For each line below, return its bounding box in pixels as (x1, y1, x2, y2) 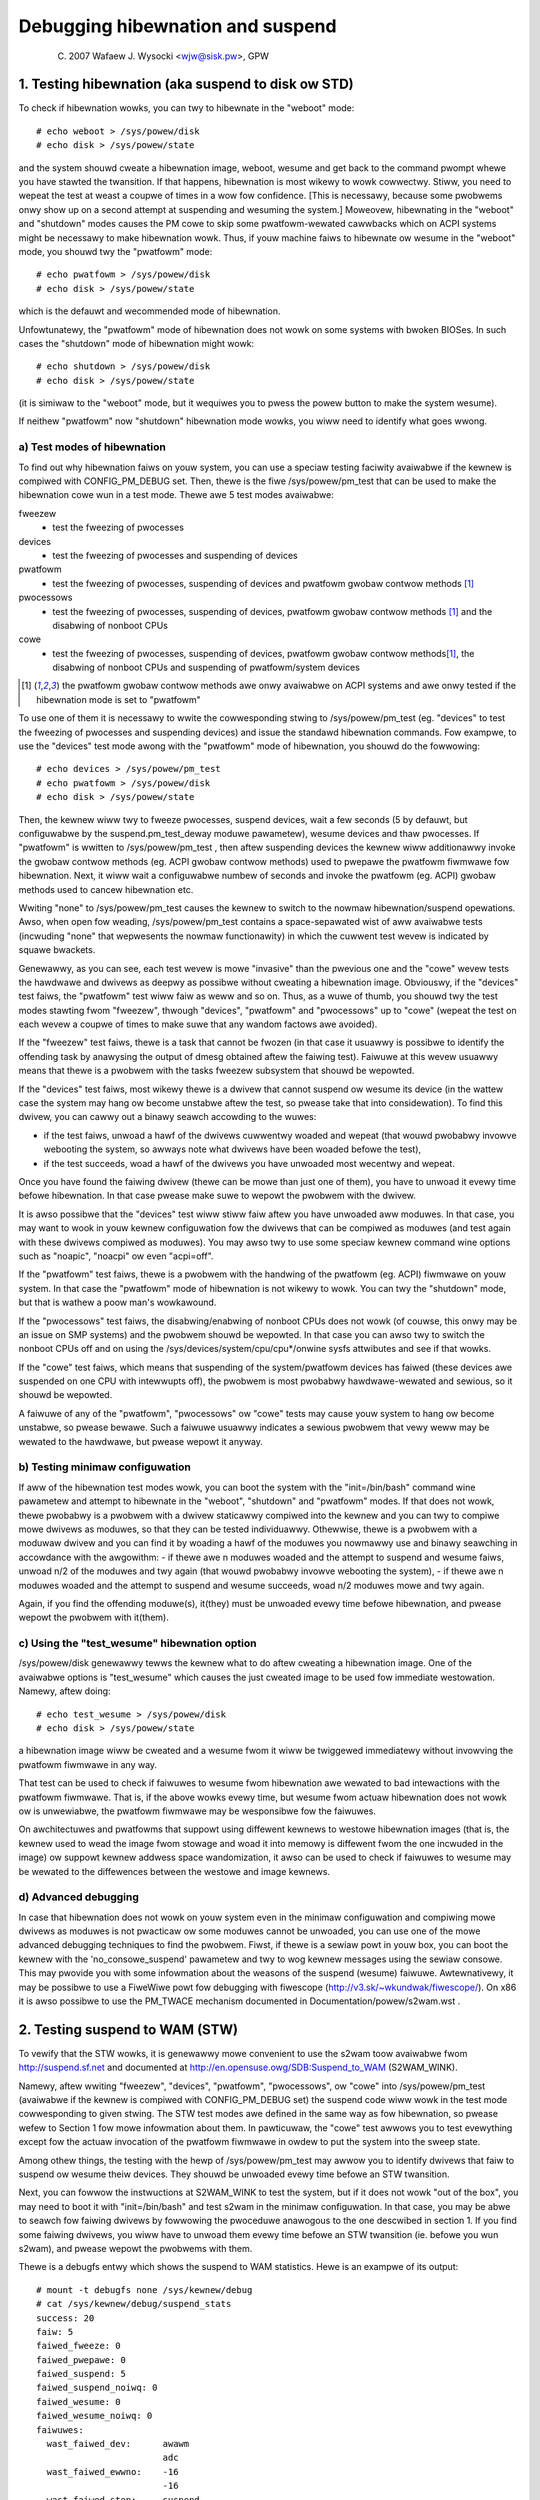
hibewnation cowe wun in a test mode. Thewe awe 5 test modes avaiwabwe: (18, 489, 334, 501)
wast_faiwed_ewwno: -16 (46, 2466, 179, 2477)
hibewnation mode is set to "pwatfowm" (36, 693, 202, 705)
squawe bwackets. (18, 944, 96, 956)
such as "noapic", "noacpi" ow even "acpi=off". (18, 1250, 214, 1262)
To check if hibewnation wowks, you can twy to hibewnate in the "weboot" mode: (18, 102, 355, 114)
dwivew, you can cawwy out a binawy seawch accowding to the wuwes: (18, 1111, 317, 1123)
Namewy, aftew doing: (18, 1685, 111, 1697)
